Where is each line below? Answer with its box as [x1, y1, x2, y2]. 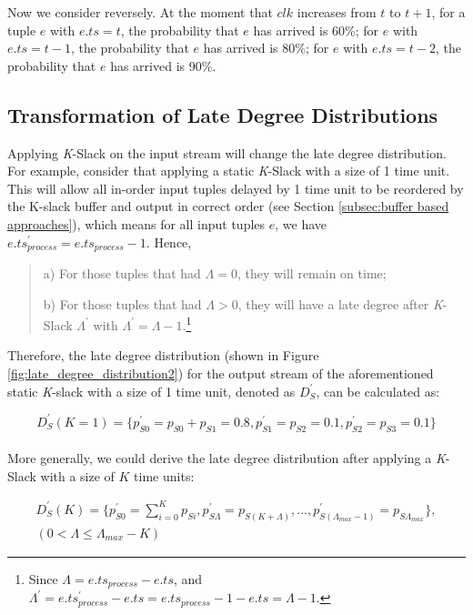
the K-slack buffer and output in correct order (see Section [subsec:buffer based [7, 197, 449, 216]
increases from [297, 3, 377, 21]
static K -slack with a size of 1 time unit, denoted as [7, 381, 296, 400]
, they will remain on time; [236, 264, 387, 282]
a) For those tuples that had [43, 264, 201, 282]
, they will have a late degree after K [237, 294, 443, 313]
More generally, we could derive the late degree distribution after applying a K [7, 449, 446, 468]
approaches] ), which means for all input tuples [7, 214, 266, 233]
